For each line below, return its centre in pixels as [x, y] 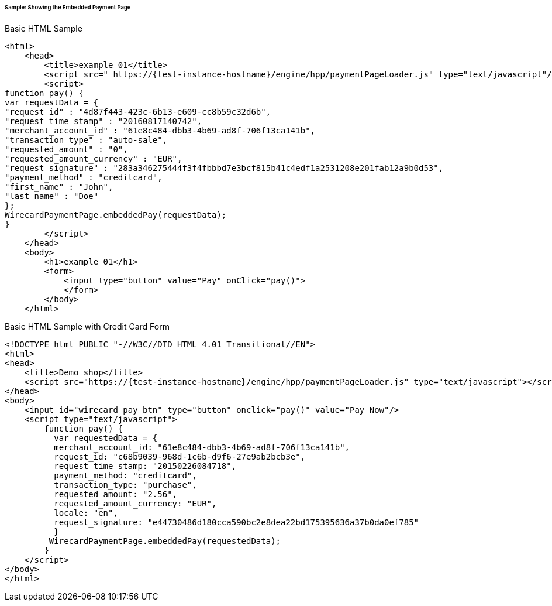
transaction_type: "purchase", [125, 485]
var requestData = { [52, 102]
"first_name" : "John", [59, 186]
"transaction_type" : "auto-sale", [86, 140]
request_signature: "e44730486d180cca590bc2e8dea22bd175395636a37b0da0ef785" [237, 522]
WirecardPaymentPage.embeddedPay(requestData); [116, 215]
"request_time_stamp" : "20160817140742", [103, 121]
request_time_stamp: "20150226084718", [145, 466]
